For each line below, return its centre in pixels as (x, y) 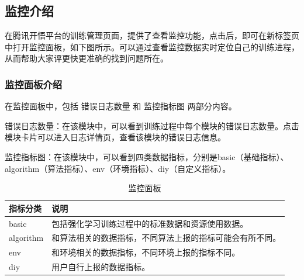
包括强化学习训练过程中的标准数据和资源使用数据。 (150, 223)
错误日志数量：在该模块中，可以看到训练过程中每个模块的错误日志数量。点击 (152, 125)
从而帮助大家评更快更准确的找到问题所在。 (87, 58)
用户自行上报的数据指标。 (101, 267)
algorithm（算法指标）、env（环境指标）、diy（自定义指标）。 (118, 168)
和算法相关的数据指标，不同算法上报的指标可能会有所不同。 (166, 238)
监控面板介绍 (34, 84)
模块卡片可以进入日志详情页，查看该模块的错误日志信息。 (115, 137)
